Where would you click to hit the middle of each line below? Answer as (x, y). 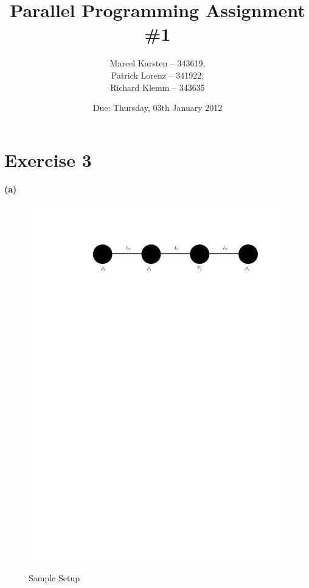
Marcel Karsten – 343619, (158, 63)
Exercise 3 (48, 159)
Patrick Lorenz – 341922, (158, 75)
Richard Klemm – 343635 (158, 87)
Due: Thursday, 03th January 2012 (158, 108)
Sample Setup (54, 577)
